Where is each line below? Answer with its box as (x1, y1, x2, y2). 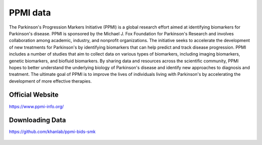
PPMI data (9, 7, 51, 18)
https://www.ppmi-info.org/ (9, 103, 64, 109)
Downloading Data (9, 116, 66, 124)
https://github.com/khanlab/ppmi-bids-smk (9, 129, 96, 135)
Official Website (9, 91, 59, 99)
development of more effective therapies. (9, 78, 92, 84)
